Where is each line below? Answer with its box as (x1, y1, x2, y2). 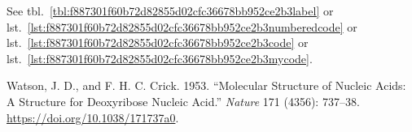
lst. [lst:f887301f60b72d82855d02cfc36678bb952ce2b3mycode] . (7, 49, 313, 66)
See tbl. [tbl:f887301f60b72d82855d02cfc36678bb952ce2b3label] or (7, 2, 334, 19)
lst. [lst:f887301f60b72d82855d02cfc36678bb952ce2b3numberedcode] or (7, 18, 357, 35)
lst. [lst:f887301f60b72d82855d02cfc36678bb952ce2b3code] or (7, 34, 309, 51)
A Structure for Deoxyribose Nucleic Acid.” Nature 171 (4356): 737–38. (7, 92, 360, 109)
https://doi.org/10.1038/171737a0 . (7, 109, 179, 126)
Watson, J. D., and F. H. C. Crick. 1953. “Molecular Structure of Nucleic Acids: (7, 77, 406, 94)
